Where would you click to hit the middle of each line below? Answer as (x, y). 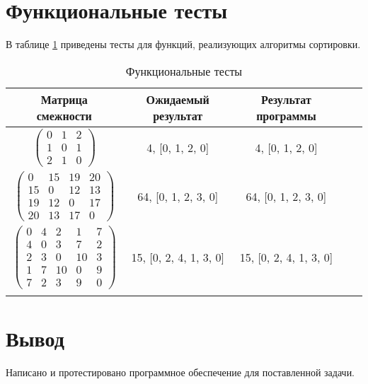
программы (286, 115)
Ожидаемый (178, 99)
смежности (64, 115)
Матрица (64, 99)
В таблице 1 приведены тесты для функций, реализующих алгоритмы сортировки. (183, 44)
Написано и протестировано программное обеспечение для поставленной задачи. (180, 372)
